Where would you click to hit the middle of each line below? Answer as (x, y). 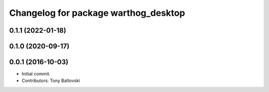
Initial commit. (36, 74)
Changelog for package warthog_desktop (97, 13)
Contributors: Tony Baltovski (51, 81)
